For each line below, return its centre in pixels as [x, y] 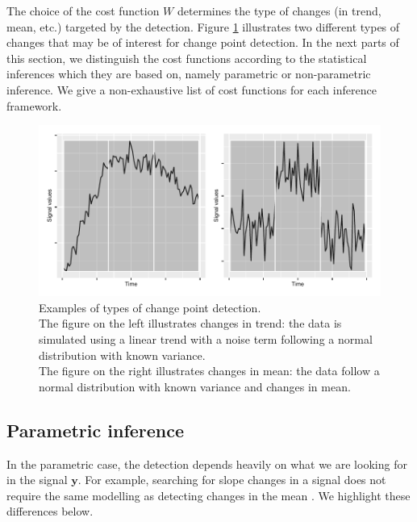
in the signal [37, 480]
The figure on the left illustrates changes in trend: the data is [190, 323]
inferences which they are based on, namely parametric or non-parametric [189, 74]
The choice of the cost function [83, 10]
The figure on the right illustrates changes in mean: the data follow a [209, 371]
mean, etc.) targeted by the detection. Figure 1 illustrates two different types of [203, 26]
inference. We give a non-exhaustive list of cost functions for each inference [192, 89]
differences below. [50, 511]
